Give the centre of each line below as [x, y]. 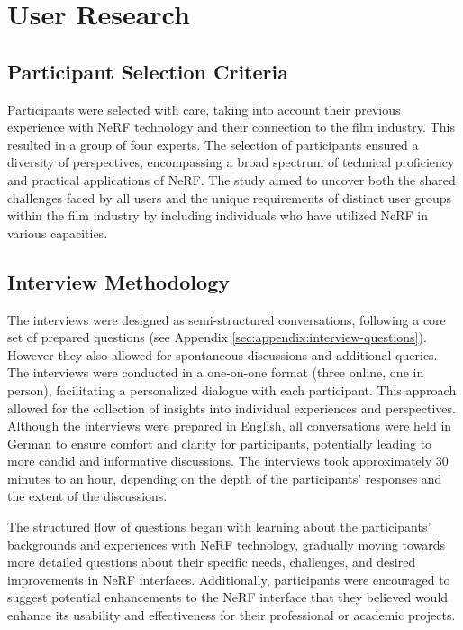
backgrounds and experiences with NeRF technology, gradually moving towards [227, 544]
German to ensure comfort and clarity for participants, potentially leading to [220, 443]
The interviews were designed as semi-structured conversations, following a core [227, 319]
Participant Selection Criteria [148, 71]
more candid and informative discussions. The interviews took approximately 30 [228, 461]
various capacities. [58, 232]
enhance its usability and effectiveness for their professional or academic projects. [231, 615]
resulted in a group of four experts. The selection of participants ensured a [213, 144]
